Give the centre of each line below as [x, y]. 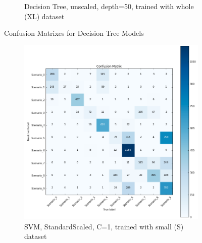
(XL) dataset [44, 16]
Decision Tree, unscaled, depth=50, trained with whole [109, 6]
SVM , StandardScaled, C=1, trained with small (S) [104, 226]
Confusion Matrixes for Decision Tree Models [74, 33]
